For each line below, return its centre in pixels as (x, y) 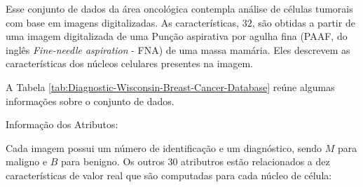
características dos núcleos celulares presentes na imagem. (129, 63)
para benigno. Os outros (113, 161)
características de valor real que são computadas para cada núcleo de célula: (169, 175)
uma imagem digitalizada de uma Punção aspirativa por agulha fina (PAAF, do (177, 36)
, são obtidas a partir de (303, 22)
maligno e (27, 161)
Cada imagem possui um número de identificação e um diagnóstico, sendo (164, 147)
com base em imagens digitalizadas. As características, (122, 22)
